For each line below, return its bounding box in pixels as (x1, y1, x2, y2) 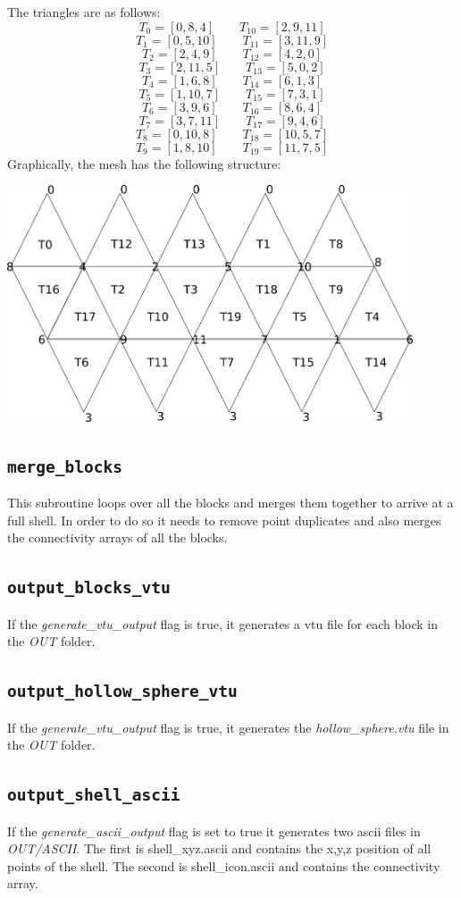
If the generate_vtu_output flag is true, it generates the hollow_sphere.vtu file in (7, 718, 449, 736)
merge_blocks (7, 457, 122, 476)
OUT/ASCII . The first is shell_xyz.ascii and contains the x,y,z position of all (7, 839, 432, 858)
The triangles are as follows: (7, 3, 161, 21)
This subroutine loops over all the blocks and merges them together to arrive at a (7, 493, 454, 512)
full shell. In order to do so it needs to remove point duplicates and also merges (7, 510, 441, 529)
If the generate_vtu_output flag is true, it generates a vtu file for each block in (7, 614, 439, 633)
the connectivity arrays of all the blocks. (7, 528, 228, 547)
